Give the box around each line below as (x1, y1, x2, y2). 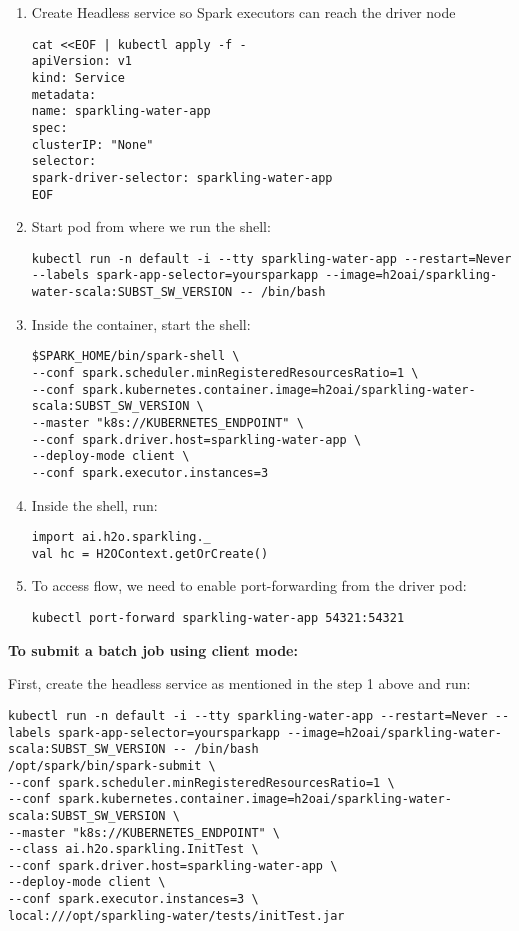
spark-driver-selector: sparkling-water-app (31, 170, 333, 185)
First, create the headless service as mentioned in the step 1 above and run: (8, 673, 471, 694)
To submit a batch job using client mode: (8, 639, 298, 660)
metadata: (31, 87, 97, 102)
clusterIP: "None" (31, 137, 154, 152)
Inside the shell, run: (31, 494, 158, 515)
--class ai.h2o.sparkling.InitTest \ (8, 842, 259, 857)
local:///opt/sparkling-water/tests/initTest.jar (8, 908, 345, 923)
